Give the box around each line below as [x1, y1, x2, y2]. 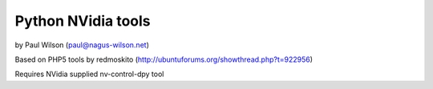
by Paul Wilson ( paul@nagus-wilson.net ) [14, 40, 150, 50]
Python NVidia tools [14, 12, 152, 30]
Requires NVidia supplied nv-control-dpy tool [14, 69, 164, 79]
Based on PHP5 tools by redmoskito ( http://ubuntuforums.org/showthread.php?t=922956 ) [14, 55, 313, 64]
